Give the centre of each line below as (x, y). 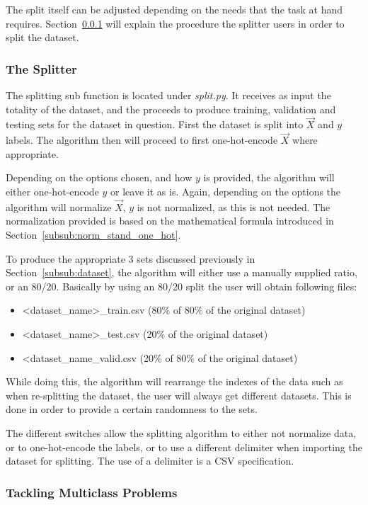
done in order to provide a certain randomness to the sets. (132, 409)
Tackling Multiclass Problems (92, 492)
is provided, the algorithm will (269, 177)
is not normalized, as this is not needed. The (234, 206)
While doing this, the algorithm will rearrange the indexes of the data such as (174, 381)
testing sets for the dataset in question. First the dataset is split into (155, 124)
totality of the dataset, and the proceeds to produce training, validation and (171, 109)
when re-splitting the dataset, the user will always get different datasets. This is (179, 395)
